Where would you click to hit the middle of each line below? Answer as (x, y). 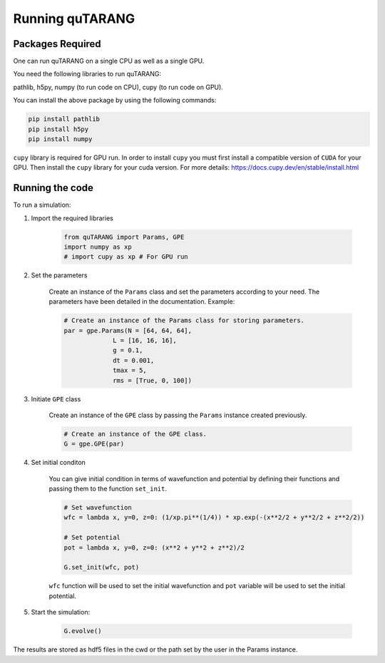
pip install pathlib (64, 119)
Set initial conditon (58, 463)
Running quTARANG (74, 19)
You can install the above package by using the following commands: (115, 101)
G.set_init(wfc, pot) (102, 567)
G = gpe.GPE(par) (94, 444)
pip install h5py (58, 129)
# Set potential (92, 538)
